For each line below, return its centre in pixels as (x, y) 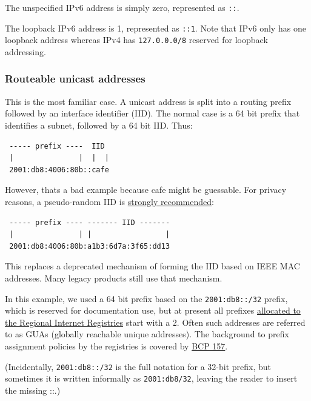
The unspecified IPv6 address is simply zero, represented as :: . (122, 7)
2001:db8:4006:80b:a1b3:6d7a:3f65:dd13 (90, 246)
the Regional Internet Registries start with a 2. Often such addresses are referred (155, 322)
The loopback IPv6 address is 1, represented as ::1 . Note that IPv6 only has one (155, 28)
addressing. (25, 51)
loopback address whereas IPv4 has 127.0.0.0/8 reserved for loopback (136, 40)
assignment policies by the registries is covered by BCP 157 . (116, 345)
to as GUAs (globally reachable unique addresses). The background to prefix (147, 334)
